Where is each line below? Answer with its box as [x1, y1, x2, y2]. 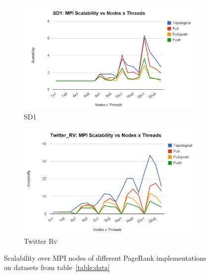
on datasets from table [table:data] [4, 262, 110, 273]
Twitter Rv [24, 236, 57, 246]
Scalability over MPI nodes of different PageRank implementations [4, 252, 207, 263]
